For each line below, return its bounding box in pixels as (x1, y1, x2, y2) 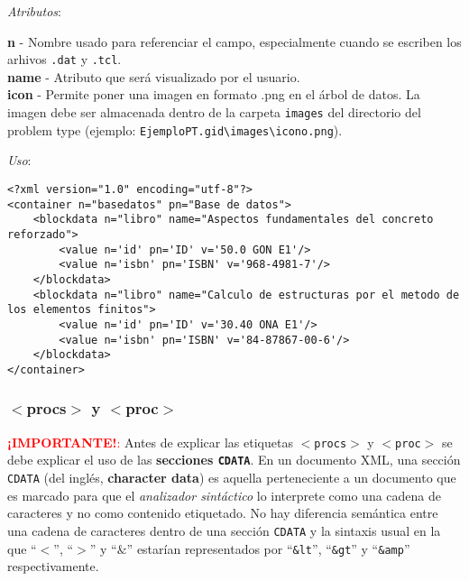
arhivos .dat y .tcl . (7, 50, 122, 69)
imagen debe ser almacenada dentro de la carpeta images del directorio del (7, 103, 421, 122)
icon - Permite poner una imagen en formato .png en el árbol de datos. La (7, 85, 420, 104)
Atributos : (7, 2, 61, 20)
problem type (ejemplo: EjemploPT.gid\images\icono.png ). (7, 120, 343, 139)
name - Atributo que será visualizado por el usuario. (7, 67, 300, 86)
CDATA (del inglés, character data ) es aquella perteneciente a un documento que (7, 468, 456, 486)
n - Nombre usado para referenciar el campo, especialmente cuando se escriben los (7, 32, 462, 51)
